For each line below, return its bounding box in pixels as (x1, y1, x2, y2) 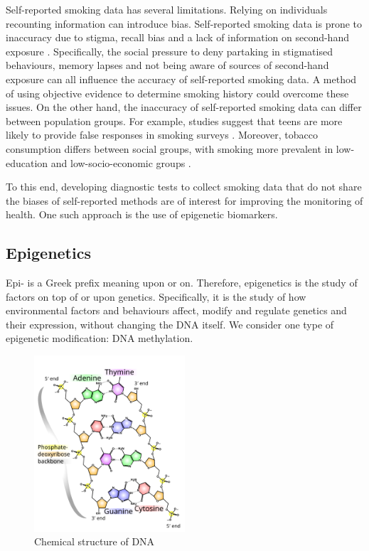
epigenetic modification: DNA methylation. (6, 331, 193, 346)
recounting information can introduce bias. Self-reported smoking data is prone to (6, 16, 363, 31)
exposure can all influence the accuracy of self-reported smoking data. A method (6, 71, 357, 86)
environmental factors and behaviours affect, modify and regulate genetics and (6, 303, 347, 318)
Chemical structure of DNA (34, 534, 155, 549)
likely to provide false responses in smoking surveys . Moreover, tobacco (6, 127, 318, 142)
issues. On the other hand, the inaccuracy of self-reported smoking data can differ (6, 100, 362, 114)
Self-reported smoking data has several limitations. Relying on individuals (6, 2, 328, 16)
